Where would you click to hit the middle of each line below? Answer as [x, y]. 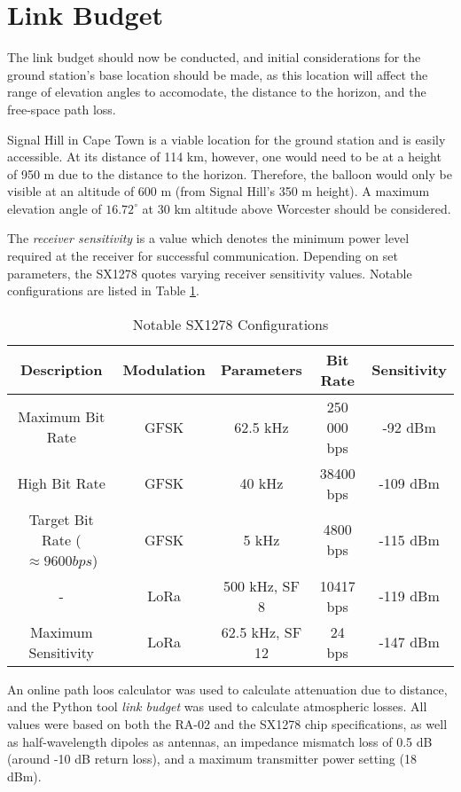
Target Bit [61, 519]
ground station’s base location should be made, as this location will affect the [218, 74]
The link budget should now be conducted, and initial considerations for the [214, 57]
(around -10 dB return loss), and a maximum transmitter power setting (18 [212, 759]
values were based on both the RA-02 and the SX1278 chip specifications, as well [227, 724]
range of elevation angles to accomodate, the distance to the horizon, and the [217, 92]
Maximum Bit [62, 417]
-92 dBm [409, 427]
